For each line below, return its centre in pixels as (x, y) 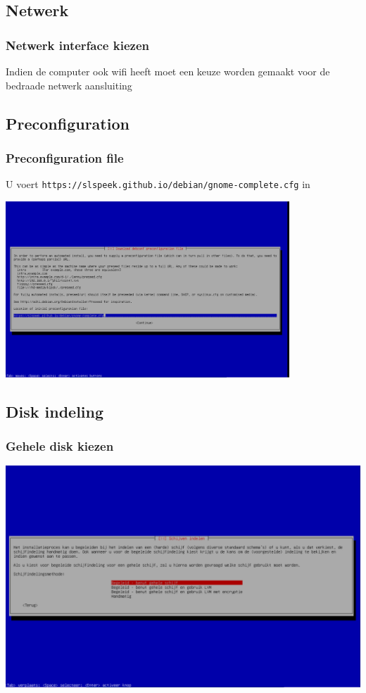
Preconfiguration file (65, 157)
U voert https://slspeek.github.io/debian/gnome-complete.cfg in (158, 184)
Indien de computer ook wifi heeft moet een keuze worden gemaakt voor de (168, 71)
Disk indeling (55, 411)
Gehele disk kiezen (60, 446)
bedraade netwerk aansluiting (69, 85)
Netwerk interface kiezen (77, 45)
